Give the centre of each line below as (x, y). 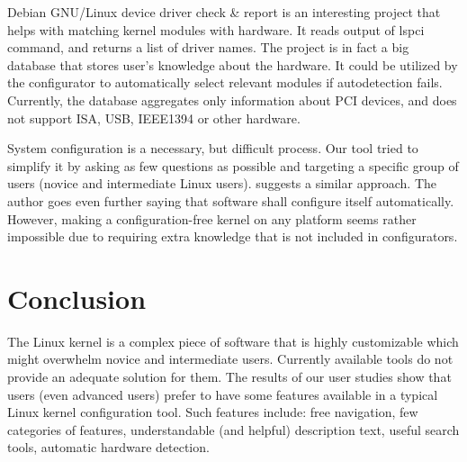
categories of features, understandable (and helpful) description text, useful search (233, 429)
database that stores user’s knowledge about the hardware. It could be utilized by (233, 64)
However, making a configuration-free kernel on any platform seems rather (212, 218)
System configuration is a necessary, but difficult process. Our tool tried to (213, 148)
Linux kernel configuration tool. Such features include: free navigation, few (213, 412)
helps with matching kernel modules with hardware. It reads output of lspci (216, 29)
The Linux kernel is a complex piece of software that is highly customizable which (233, 341)
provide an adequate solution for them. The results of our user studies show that (229, 377)
